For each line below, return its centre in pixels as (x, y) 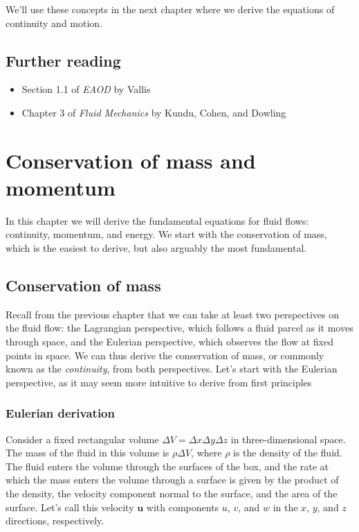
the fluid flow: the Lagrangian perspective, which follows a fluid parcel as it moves (179, 328)
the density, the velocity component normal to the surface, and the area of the (172, 494)
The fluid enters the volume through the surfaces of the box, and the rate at (167, 466)
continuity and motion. (54, 23)
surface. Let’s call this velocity (70, 507)
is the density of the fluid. (288, 453)
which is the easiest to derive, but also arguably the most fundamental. (156, 248)
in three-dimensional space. (288, 439)
